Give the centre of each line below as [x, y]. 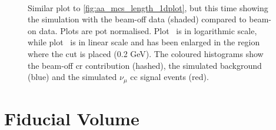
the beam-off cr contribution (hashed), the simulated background [145, 65]
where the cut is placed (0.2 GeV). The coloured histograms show [146, 53]
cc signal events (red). [169, 77]
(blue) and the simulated [72, 77]
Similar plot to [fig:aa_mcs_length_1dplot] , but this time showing [148, 7]
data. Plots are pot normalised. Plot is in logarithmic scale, [148, 30]
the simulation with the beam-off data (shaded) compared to [137, 19]
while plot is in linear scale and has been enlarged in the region [144, 42]
